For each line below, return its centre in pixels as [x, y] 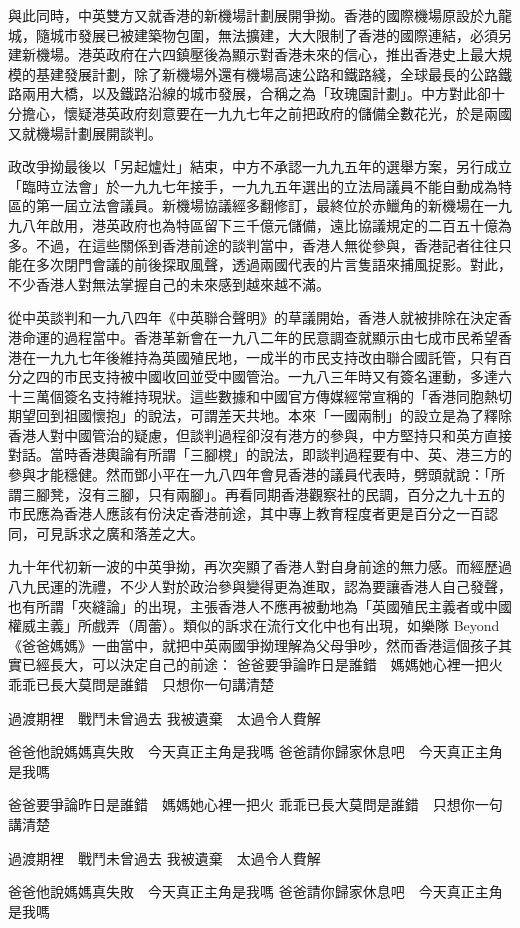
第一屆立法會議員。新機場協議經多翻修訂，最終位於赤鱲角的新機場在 [259, 205]
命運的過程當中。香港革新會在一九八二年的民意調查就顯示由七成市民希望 [259, 336]
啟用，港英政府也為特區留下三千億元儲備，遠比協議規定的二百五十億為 [280, 224]
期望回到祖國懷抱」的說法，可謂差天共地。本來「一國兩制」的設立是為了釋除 [260, 415]
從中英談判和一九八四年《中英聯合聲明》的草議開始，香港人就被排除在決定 [253, 317]
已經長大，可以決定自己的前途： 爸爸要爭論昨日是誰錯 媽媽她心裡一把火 [262, 664]
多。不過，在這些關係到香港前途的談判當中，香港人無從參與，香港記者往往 [253, 244]
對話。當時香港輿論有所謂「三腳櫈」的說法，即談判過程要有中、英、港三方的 [260, 454]
